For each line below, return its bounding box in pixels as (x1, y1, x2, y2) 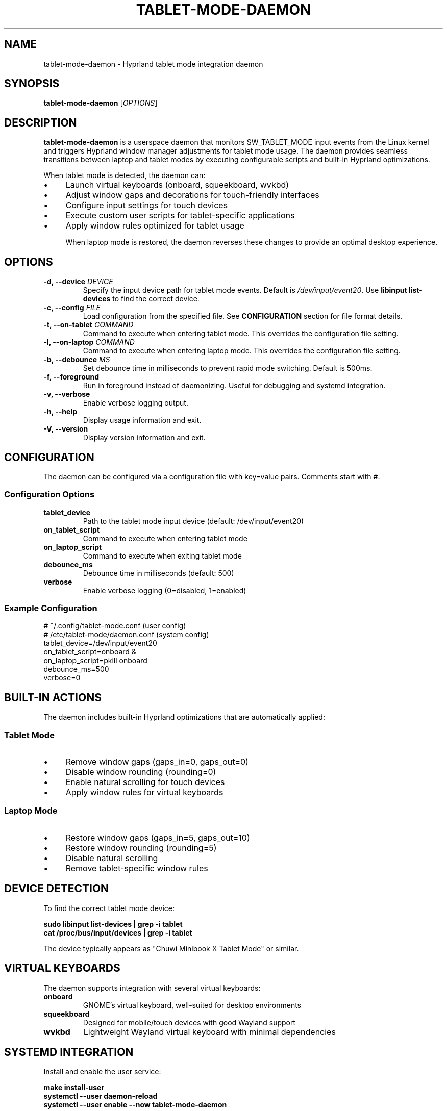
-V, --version (43, 424, 88, 434)
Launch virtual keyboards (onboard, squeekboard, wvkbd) (65, 180, 289, 190)
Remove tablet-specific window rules (65, 863, 208, 873)
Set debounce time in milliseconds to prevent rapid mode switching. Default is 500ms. (83, 364, 373, 373)
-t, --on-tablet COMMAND (43, 320, 134, 330)
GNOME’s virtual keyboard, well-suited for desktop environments (83, 1000, 302, 1009)
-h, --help (43, 407, 77, 416)
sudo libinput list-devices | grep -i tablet (43, 919, 183, 928)
